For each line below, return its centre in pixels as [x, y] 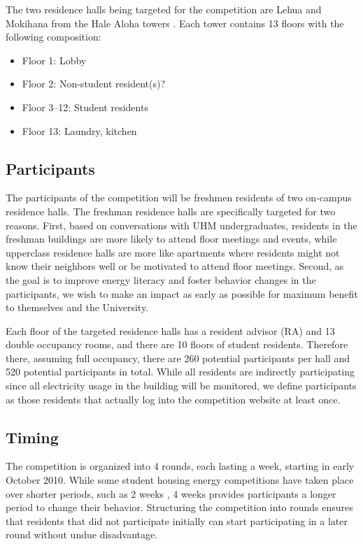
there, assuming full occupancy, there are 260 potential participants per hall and [178, 358]
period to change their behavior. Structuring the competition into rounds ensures [179, 507]
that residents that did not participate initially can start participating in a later [177, 520]
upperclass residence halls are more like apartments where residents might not [173, 252]
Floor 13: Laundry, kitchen [79, 130]
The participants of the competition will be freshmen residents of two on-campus [179, 197]
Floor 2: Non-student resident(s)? [94, 84]
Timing [32, 437]
